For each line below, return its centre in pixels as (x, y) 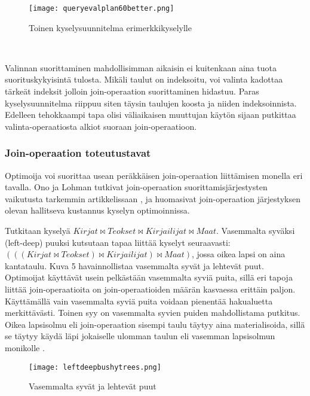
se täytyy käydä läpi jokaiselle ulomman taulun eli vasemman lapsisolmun (140, 336)
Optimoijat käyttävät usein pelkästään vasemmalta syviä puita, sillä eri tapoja (149, 277)
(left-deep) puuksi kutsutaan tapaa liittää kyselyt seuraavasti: (118, 242)
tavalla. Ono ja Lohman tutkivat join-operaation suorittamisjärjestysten (136, 187)
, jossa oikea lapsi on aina (239, 254)
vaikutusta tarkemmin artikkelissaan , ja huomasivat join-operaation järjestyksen (153, 198)
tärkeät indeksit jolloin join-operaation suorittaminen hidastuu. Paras (132, 91)
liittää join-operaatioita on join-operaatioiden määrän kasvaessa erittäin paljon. (150, 289)
